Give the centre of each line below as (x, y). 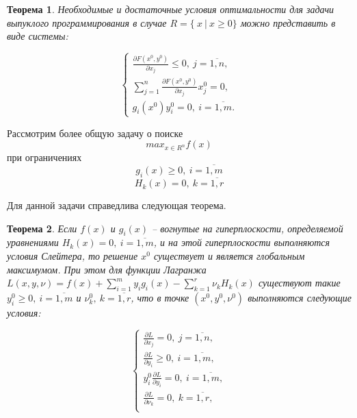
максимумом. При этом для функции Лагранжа (107, 269)
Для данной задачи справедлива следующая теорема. (117, 205)
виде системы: (38, 36)
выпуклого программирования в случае (87, 22)
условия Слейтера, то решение (72, 256)
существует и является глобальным (229, 256)
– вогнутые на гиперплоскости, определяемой (248, 228)
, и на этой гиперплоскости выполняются (242, 242)
